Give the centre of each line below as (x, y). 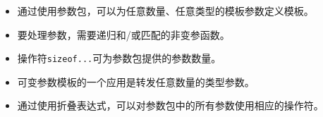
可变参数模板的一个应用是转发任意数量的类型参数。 (136, 81)
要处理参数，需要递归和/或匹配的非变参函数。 (123, 34)
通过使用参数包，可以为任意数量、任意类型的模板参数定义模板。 (165, 11)
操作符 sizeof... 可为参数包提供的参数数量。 (119, 58)
